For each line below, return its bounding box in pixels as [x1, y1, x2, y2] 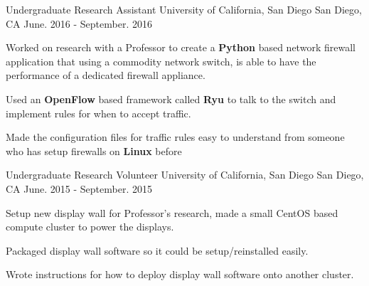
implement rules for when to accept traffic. [6, 105, 191, 120]
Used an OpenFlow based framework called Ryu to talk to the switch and [6, 91, 336, 106]
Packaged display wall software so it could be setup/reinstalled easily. [6, 243, 309, 258]
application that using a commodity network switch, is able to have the [6, 53, 316, 68]
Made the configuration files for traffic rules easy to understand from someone [6, 129, 345, 144]
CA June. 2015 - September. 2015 [6, 181, 152, 196]
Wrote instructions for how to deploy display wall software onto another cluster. [6, 267, 354, 282]
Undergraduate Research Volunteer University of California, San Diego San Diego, [6, 167, 364, 182]
